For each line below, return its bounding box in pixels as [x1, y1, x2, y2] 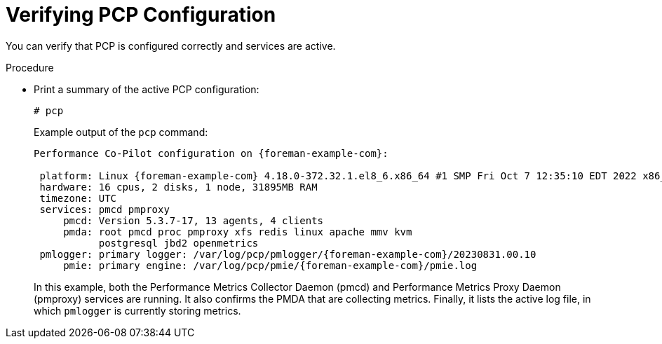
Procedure [6, 61, 54, 74]
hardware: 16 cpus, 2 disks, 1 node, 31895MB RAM [39, 181, 318, 193]
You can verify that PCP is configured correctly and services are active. [6, 39, 336, 52]
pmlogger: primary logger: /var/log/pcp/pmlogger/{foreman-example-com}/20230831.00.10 [39, 248, 536, 260]
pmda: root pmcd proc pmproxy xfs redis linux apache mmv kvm [63, 226, 412, 238]
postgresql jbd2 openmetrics [98, 237, 259, 249]
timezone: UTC [39, 192, 117, 204]
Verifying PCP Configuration [6, 3, 276, 27]
